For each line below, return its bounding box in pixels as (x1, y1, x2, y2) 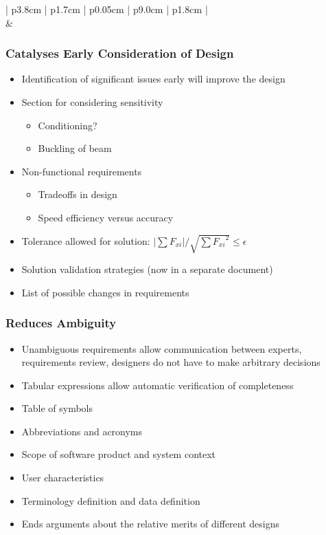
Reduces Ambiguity (5, 314, 117, 331)
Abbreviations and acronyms (21, 424, 143, 438)
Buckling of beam (38, 141, 112, 155)
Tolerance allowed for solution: (21, 233, 150, 248)
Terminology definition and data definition (21, 493, 200, 507)
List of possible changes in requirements (21, 285, 189, 299)
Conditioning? (38, 118, 97, 132)
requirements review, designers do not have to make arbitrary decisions (21, 355, 321, 369)
